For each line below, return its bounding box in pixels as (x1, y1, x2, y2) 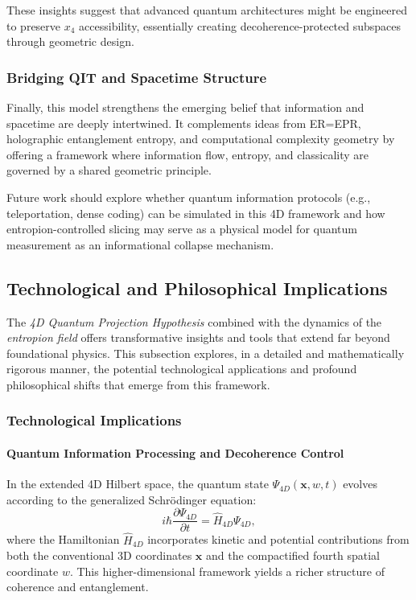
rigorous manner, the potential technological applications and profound (6, 360, 357, 377)
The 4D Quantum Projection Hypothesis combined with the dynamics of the (6, 313, 382, 330)
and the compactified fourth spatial (205, 547, 380, 564)
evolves (343, 475, 377, 492)
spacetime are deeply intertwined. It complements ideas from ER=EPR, (6, 114, 361, 131)
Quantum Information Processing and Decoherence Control (6, 444, 344, 461)
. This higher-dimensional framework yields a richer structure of (69, 562, 385, 579)
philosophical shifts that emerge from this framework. (6, 376, 270, 392)
